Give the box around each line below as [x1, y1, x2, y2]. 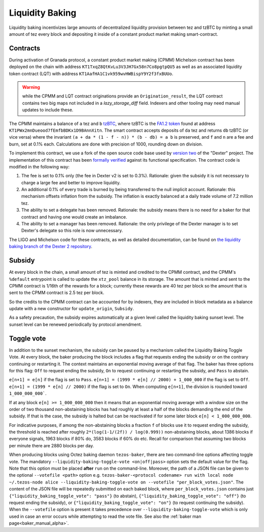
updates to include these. [22, 107, 73, 113]
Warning [22, 84, 40, 90]
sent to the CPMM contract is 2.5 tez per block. [9, 290, 105, 296]
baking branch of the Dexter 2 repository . [9, 243, 92, 249]
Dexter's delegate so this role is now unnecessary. [21, 228, 123, 234]
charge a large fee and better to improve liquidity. [21, 179, 121, 186]
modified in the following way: [9, 164, 70, 169]
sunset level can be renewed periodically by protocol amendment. [9, 321, 142, 327]
